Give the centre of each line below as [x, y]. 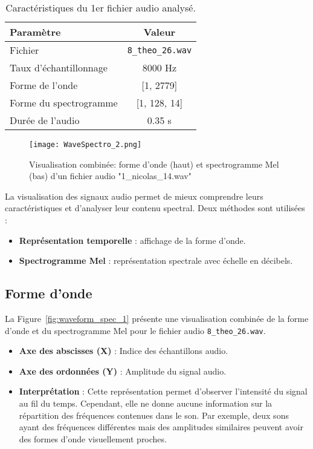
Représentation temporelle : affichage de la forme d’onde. [132, 240]
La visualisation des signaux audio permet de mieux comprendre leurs [134, 196]
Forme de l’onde [44, 85]
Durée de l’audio [45, 120]
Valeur [160, 32]
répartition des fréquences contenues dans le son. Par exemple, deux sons [154, 415]
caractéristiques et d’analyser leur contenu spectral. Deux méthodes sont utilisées [155, 208]
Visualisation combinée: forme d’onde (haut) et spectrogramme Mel [154, 164]
